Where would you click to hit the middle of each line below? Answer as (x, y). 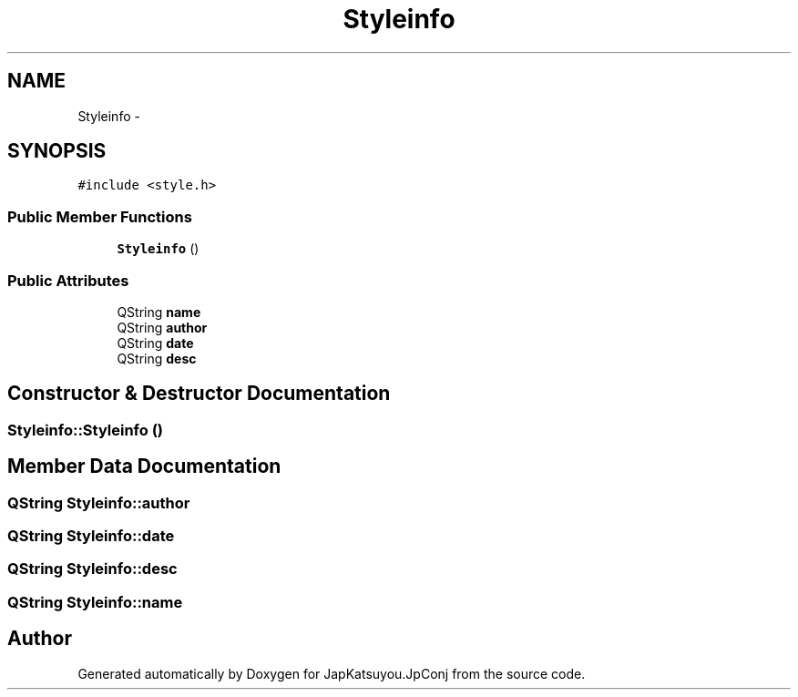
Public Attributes (68, 280)
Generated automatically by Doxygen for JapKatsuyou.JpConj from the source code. (332, 673)
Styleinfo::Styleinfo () (86, 430)
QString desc (157, 358)
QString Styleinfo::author (99, 502)
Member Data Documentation (144, 466)
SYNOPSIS (57, 151)
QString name (159, 312)
